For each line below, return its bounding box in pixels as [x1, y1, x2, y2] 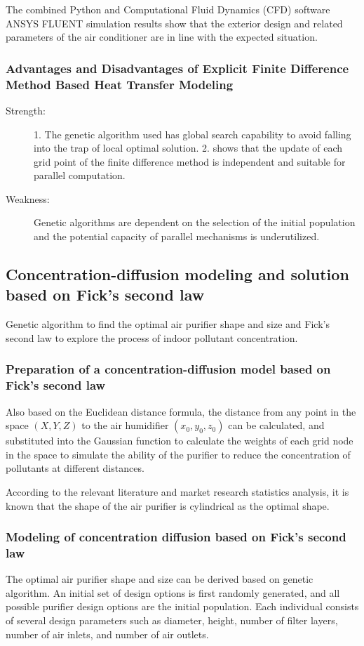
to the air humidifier [81, 418, 169, 433]
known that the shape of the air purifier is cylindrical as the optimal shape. [6, 498, 330, 513]
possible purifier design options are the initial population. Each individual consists [6, 599, 359, 614]
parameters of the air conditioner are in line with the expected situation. [6, 29, 318, 44]
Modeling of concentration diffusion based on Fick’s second [6, 528, 346, 546]
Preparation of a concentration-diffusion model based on [6, 360, 331, 378]
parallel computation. [34, 168, 126, 183]
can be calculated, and [228, 418, 325, 433]
